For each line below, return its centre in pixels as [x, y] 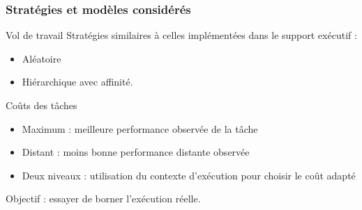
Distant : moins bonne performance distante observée [136, 152]
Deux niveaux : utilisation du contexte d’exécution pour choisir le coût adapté [189, 175]
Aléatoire [42, 58]
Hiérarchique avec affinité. [77, 82]
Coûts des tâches [42, 105]
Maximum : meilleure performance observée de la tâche [140, 128]
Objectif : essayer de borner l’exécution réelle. [103, 199]
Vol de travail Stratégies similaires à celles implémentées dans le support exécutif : [181, 35]
